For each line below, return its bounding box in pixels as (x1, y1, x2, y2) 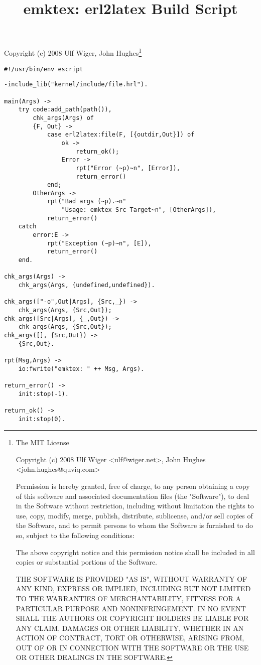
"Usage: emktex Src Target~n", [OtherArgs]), (61, 206, 216, 214)
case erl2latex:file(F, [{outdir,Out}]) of (47, 131, 195, 139)
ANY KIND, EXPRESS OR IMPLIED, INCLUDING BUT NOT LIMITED (16, 583, 251, 594)
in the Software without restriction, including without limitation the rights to (16, 500, 254, 511)
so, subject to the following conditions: (16, 529, 135, 540)
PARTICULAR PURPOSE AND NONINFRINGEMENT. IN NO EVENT (16, 603, 246, 613)
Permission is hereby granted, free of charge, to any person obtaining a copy (16, 480, 250, 491)
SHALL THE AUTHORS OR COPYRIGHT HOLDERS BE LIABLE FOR (16, 613, 249, 623)
